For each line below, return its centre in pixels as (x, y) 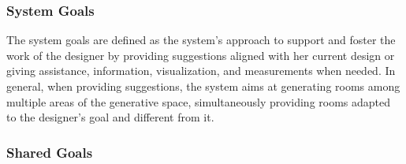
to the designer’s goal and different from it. (110, 117)
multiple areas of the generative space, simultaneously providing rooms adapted (199, 101)
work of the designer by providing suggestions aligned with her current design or (201, 55)
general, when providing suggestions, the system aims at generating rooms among (203, 86)
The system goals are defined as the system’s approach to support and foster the (201, 40)
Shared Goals (50, 152)
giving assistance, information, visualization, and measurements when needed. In (201, 71)
